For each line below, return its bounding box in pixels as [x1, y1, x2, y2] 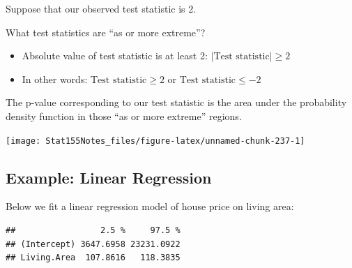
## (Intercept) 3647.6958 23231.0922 [6, 239, 181, 249]
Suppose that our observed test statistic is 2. [6, 1, 197, 15]
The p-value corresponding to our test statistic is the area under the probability [6, 95, 347, 110]
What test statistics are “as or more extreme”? [6, 24, 206, 39]
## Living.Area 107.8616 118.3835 [6, 253, 181, 263]
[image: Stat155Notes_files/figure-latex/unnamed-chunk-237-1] [6, 135, 305, 146]
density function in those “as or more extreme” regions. [6, 108, 242, 123]
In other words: [22, 71, 88, 86]
